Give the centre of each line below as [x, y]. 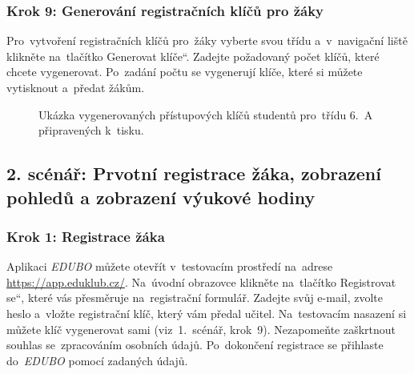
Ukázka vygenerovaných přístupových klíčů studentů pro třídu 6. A [206, 114]
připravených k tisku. [91, 130]
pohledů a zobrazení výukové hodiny [161, 197]
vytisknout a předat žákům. [76, 87]
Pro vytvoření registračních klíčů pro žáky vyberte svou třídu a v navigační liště [207, 40]
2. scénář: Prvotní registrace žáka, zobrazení [194, 173]
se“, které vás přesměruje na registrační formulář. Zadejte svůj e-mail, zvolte [195, 298]
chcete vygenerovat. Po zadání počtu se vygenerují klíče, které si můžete [185, 72]
